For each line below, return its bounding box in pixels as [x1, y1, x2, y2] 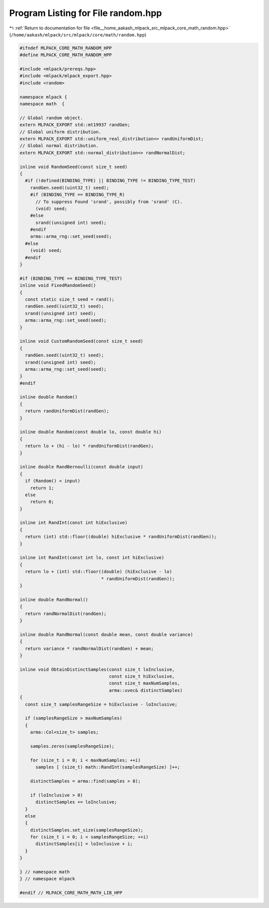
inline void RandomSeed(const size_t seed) [19, 164, 128, 170]
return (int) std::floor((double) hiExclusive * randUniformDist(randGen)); [25, 534, 217, 540]
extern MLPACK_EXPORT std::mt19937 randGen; [19, 122, 131, 128]
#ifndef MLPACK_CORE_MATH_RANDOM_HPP [19, 45, 112, 51]
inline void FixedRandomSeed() [19, 282, 97, 288]
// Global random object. [19, 115, 83, 121]
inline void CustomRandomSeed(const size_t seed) [19, 338, 143, 344]
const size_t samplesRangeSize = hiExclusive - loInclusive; [25, 701, 178, 707]
